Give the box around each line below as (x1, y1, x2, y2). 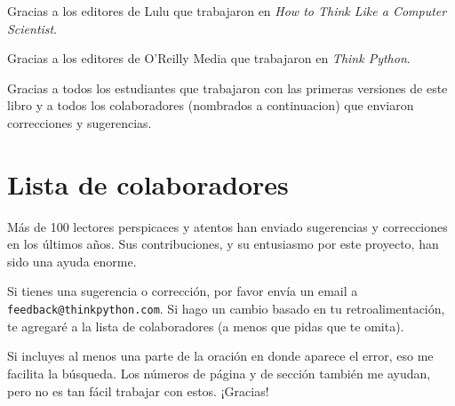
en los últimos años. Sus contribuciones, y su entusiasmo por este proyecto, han (7, 235, 439, 253)
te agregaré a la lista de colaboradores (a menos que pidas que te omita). (7, 316, 404, 335)
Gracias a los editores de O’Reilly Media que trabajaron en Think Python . (7, 49, 411, 68)
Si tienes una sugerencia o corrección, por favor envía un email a (7, 282, 358, 300)
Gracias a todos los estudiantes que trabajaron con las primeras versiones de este (7, 78, 448, 97)
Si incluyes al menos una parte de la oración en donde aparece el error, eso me (7, 346, 434, 365)
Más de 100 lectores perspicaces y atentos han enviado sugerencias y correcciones (7, 217, 448, 235)
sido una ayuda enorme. (7, 251, 137, 270)
